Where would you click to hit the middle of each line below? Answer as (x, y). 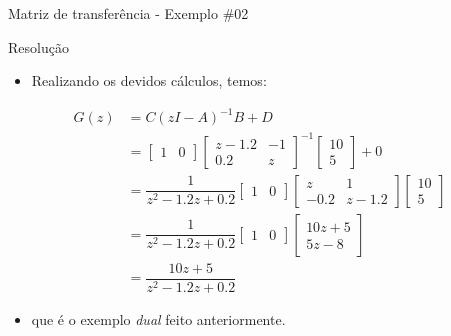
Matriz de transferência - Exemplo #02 (128, 13)
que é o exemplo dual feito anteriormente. (158, 319)
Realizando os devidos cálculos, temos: (149, 80)
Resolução (38, 46)
